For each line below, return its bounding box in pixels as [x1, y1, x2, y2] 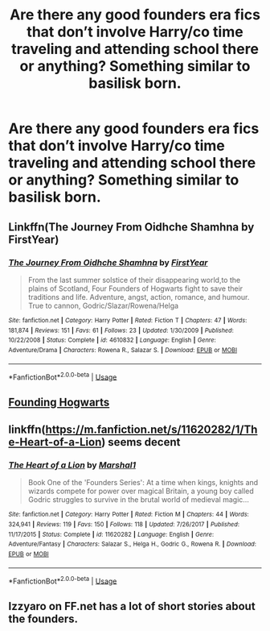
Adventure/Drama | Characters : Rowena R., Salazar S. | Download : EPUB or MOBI [8, 346, 238, 354]
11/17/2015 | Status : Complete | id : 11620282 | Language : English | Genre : [8, 530, 215, 538]
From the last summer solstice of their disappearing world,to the [27, 275, 241, 284]
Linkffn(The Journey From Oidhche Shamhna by [8, 220, 255, 234]
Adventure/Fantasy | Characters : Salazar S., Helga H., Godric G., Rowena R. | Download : [8, 540, 257, 549]
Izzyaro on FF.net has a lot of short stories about [8, 599, 256, 613]
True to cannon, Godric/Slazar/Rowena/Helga [27, 301, 179, 310]
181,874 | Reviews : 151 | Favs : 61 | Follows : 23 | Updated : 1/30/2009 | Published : [8, 326, 235, 334]
